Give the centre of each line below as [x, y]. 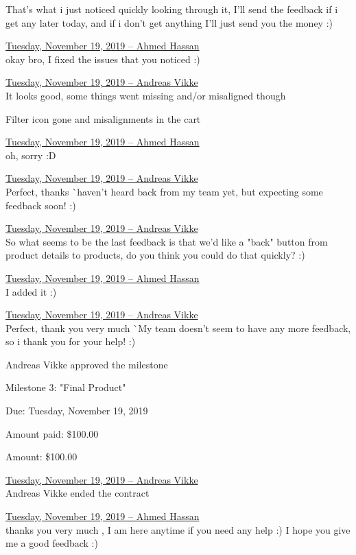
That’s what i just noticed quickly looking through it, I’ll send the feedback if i [172, 9]
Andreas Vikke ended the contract [78, 493]
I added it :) [31, 291]
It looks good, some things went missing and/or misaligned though [146, 95]
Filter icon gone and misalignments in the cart [103, 118]
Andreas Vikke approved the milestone [87, 364]
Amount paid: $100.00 [52, 433]
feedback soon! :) [41, 205]
